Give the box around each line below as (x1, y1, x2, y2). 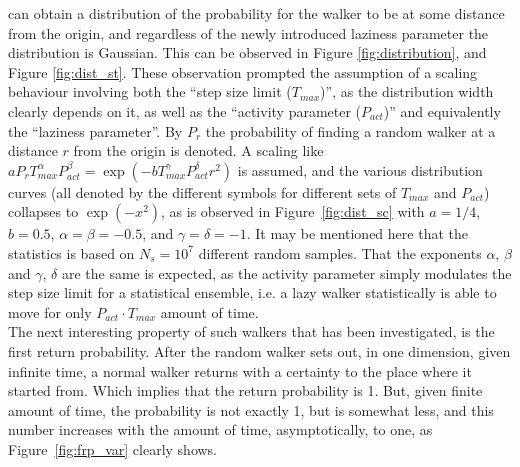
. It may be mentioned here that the (246, 223, 468, 244)
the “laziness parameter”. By (8, 120, 183, 141)
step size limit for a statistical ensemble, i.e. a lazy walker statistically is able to (8, 282, 497, 303)
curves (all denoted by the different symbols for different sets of (8, 181, 397, 202)
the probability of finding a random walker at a (205, 120, 496, 141)
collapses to (8, 201, 79, 222)
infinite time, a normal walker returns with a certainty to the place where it (8, 360, 472, 381)
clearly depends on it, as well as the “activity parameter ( (8, 100, 362, 121)
